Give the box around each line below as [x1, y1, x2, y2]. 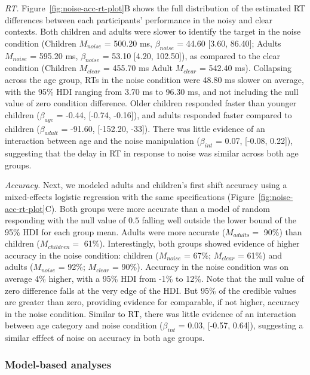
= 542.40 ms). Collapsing [199, 62, 292, 74]
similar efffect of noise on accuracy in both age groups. [5, 331, 205, 344]
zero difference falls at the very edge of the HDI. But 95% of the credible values [5, 284, 296, 296]
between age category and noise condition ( [5, 319, 163, 331]
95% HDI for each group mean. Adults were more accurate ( [5, 225, 226, 238]
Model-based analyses [5, 356, 112, 371]
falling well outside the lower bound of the [142, 214, 296, 226]
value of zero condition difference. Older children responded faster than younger [5, 97, 297, 109]
